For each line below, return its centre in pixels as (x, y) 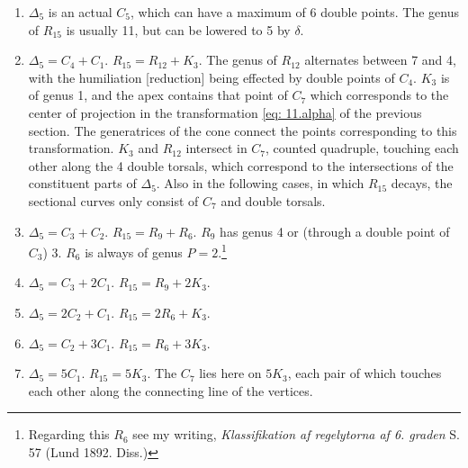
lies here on (230, 373)
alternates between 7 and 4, (380, 60)
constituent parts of (82, 183)
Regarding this (69, 434)
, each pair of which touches (364, 373)
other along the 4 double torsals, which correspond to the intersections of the (241, 165)
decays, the (422, 183)
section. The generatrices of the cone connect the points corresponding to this (243, 130)
